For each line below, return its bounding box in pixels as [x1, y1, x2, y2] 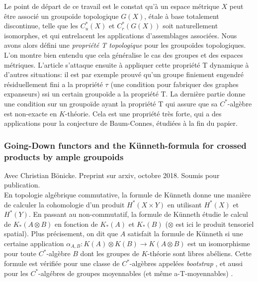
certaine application [4, 238, 64, 249]
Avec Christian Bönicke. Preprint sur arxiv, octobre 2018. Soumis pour [4, 170, 220, 180]
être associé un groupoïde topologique [4, 10, 119, 21]
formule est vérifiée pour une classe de [4, 258, 120, 269]
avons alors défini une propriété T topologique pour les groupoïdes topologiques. [4, 40, 246, 50]
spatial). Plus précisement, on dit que [4, 228, 118, 239]
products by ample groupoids [4, 150, 124, 163]
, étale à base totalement [144, 10, 219, 21]
